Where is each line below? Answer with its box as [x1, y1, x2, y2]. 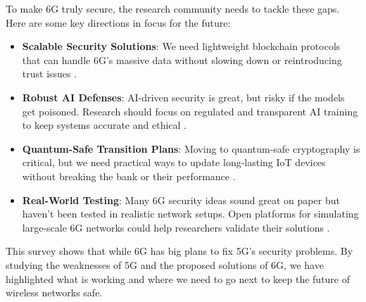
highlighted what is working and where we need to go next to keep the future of [6, 271, 351, 286]
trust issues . [22, 66, 77, 81]
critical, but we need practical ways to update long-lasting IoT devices [22, 155, 326, 170]
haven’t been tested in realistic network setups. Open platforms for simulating [22, 206, 359, 221]
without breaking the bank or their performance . [22, 168, 236, 183]
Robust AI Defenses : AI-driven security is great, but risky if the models [22, 89, 345, 104]
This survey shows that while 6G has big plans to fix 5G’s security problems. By [6, 244, 353, 258]
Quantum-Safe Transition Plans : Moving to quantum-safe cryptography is [22, 141, 360, 156]
